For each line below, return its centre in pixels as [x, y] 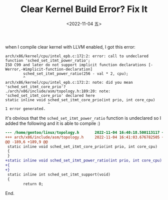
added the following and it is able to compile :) [53, 123]
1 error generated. [25, 109]
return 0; [33, 184]
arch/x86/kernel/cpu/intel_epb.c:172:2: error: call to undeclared [77, 56]
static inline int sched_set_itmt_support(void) [59, 174]
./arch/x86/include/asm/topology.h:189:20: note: [58, 91]
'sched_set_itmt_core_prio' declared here [50, 95]
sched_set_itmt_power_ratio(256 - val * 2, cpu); [76, 74]
